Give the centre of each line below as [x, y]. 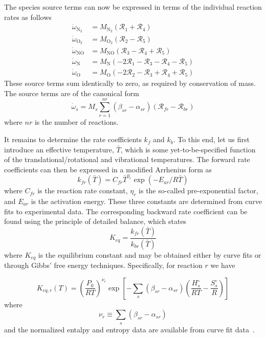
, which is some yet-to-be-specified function [188, 149]
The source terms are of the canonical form [72, 93]
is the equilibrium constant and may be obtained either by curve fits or [150, 254]
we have [223, 265]
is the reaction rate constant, [83, 190]
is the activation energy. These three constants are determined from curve [146, 201]
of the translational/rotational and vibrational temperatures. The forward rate [127, 159]
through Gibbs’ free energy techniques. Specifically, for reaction [103, 265]
